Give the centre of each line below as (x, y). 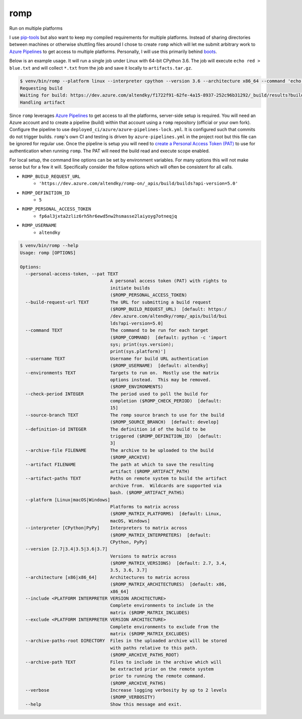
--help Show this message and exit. (104, 704)
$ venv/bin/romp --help (49, 246)
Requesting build (41, 88)
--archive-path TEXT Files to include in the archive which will (124, 662)
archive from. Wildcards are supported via (166, 486)
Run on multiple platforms (36, 28)
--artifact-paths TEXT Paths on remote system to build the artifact (126, 478)
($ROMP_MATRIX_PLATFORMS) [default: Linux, (166, 514)
